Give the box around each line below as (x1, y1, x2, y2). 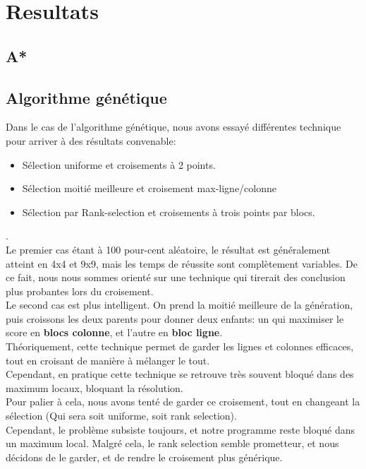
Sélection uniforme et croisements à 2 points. (22, 157, 216, 172)
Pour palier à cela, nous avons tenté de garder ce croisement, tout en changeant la (6, 394, 360, 409)
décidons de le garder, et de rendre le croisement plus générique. (6, 449, 283, 464)
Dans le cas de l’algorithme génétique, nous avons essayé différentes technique (6, 119, 341, 134)
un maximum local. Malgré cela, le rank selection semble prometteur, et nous (6, 436, 339, 451)
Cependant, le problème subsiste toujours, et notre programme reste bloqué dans (6, 422, 355, 437)
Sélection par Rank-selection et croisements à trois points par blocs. (22, 204, 315, 219)
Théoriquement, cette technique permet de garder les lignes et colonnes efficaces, (6, 339, 354, 354)
